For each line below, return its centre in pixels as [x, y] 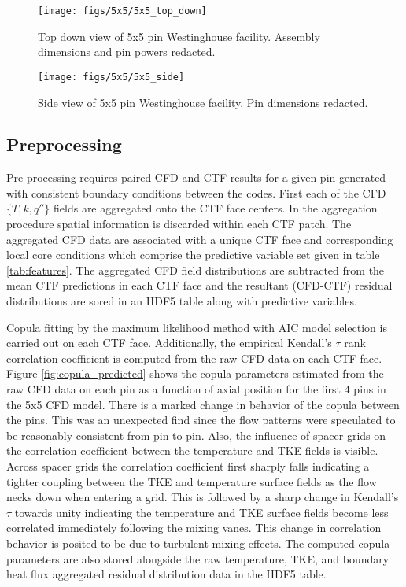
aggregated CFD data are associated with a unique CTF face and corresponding [200, 239]
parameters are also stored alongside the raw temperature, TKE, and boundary [198, 558]
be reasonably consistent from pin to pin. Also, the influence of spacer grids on [196, 435]
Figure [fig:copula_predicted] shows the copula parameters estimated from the [195, 373]
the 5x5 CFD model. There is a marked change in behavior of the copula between [203, 404]
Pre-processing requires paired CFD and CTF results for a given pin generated [196, 177]
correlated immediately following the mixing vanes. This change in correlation [194, 528]
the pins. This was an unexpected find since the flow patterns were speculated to [201, 420]
